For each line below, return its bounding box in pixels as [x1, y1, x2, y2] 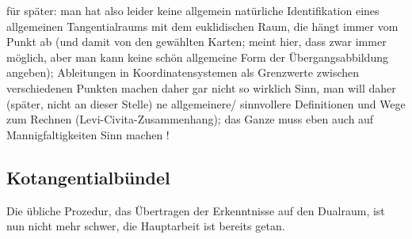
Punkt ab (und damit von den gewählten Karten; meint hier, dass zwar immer [6, 33, 387, 50]
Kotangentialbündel [6, 165, 170, 189]
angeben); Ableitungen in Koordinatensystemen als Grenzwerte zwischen [6, 64, 360, 81]
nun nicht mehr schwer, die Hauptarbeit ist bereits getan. [6, 218, 285, 234]
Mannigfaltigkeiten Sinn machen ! [6, 126, 170, 142]
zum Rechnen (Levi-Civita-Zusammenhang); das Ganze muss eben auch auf [6, 111, 374, 127]
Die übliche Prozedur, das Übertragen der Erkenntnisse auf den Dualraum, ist [6, 202, 385, 218]
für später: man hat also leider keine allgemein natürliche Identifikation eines [6, 2, 380, 18]
